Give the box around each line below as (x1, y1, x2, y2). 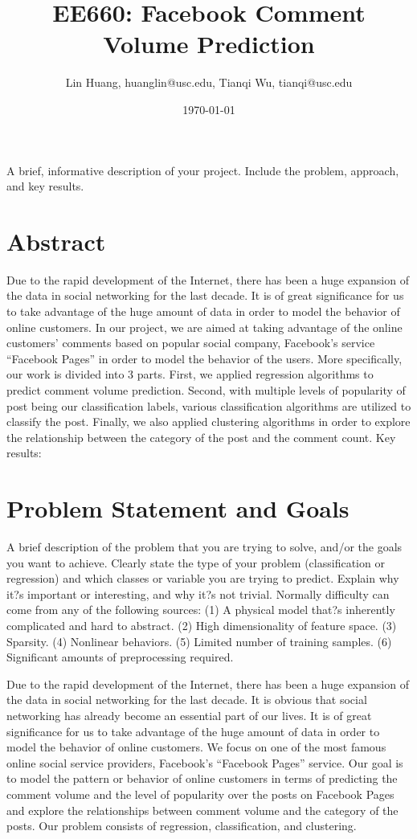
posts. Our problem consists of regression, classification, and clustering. (6, 817, 357, 834)
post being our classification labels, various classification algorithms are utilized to (6, 397, 411, 414)
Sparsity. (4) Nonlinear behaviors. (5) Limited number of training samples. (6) (6, 632, 392, 649)
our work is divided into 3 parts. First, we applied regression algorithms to (6, 366, 374, 383)
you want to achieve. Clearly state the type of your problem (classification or (6, 554, 385, 571)
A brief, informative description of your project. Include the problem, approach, (6, 162, 399, 178)
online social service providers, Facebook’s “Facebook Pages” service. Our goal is (6, 754, 403, 771)
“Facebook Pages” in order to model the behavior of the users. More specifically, (6, 350, 403, 366)
